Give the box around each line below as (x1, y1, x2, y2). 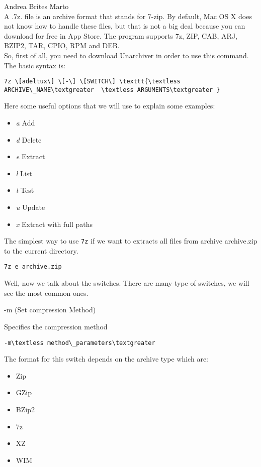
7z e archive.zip (4, 263, 62, 271)
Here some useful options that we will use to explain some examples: (4, 100, 215, 111)
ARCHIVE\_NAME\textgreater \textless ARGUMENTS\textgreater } (4, 86, 220, 93)
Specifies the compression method (4, 321, 108, 331)
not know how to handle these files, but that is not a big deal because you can (4, 21, 245, 31)
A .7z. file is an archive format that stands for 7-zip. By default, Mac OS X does (4, 11, 252, 21)
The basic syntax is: (4, 60, 65, 70)
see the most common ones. (4, 287, 89, 298)
